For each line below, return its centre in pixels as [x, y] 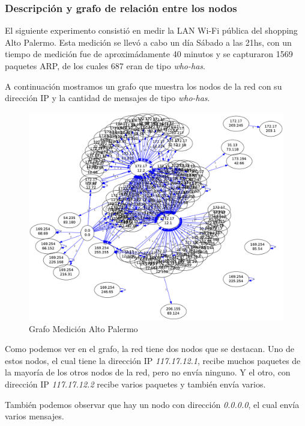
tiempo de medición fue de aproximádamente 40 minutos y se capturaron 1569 [149, 54]
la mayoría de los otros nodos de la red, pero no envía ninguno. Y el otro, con [148, 372]
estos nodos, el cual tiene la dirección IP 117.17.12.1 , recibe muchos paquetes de [153, 360]
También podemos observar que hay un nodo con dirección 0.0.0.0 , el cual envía [152, 404]
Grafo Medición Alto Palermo [83, 328]
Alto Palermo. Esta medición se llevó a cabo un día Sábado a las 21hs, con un [148, 42]
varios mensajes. [35, 416]
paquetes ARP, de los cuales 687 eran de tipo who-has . [105, 66]
